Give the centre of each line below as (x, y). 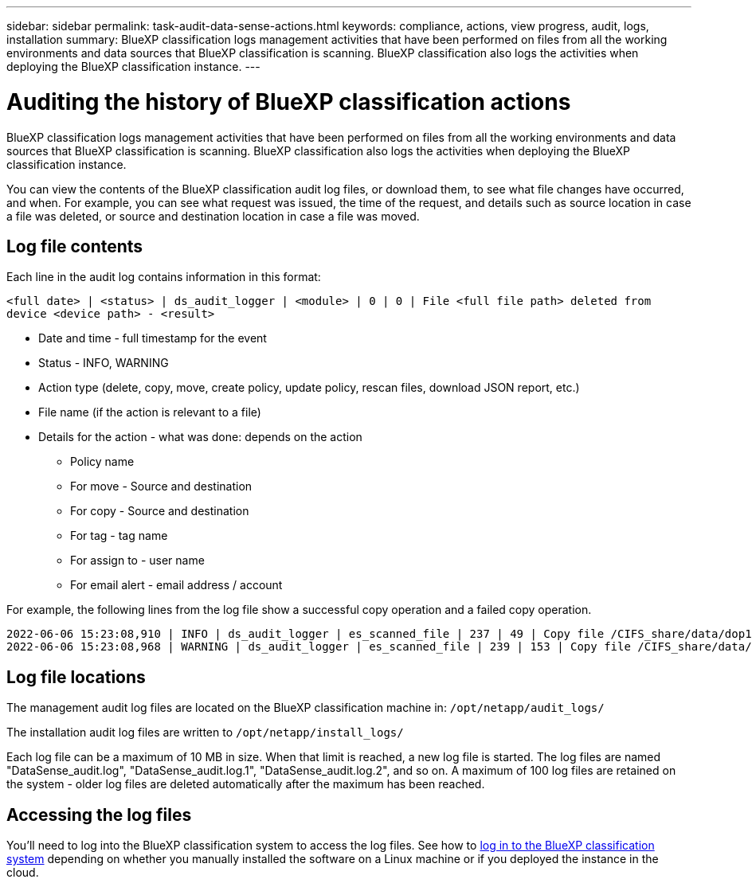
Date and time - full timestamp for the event (153, 338)
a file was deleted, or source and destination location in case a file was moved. (213, 216)
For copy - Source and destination (160, 511)
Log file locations (76, 677)
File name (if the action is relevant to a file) (150, 412)
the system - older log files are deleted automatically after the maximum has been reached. (246, 784)
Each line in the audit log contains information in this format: (164, 277)
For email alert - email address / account (176, 585)
